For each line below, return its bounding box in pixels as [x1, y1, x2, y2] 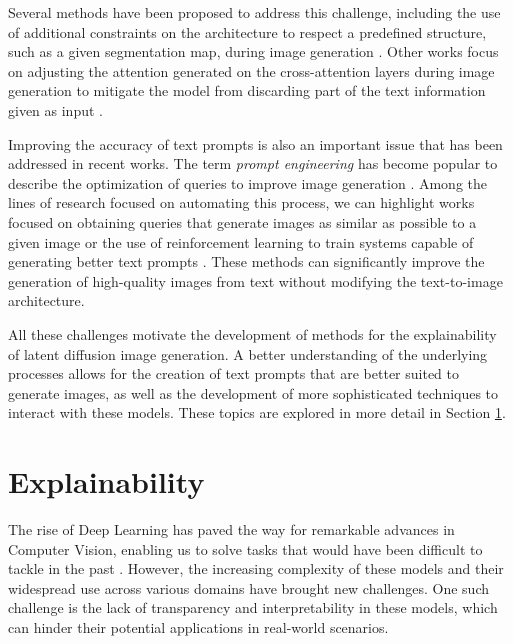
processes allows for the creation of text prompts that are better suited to [8, 363, 459, 384]
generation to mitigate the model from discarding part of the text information [8, 80, 486, 101]
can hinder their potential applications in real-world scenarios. [8, 616, 389, 637]
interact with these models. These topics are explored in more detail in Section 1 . [8, 402, 506, 423]
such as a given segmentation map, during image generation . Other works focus [8, 41, 499, 62]
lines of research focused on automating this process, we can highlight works [8, 192, 475, 213]
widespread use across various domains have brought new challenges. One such [8, 577, 490, 598]
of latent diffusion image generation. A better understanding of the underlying [8, 343, 488, 364]
